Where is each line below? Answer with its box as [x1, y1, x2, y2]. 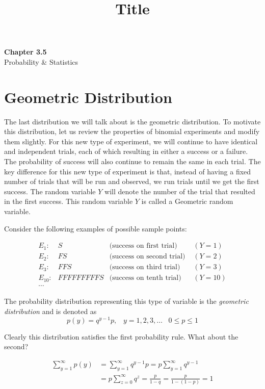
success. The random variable [4, 186, 96, 196]
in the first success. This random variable [4, 196, 133, 206]
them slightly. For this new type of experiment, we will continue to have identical [4, 136, 258, 146]
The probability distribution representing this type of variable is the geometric [4, 296, 249, 306]
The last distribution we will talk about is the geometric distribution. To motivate [4, 116, 261, 126]
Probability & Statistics [4, 56, 78, 67]
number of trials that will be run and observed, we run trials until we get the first [4, 176, 259, 187]
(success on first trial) [109, 242, 177, 250]
